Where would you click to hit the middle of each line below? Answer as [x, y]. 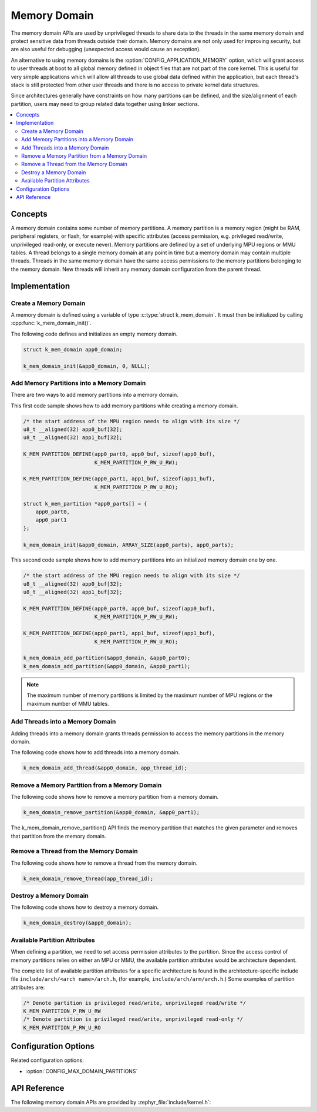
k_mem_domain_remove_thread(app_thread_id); [88, 878]
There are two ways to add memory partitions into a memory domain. [95, 395]
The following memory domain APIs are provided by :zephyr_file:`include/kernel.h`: [111, 1102]
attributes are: [28, 987]
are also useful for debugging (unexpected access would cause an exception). [106, 49]
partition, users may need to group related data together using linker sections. [105, 104]
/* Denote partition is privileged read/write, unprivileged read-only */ [133, 1019]
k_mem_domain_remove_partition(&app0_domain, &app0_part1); [112, 813]
